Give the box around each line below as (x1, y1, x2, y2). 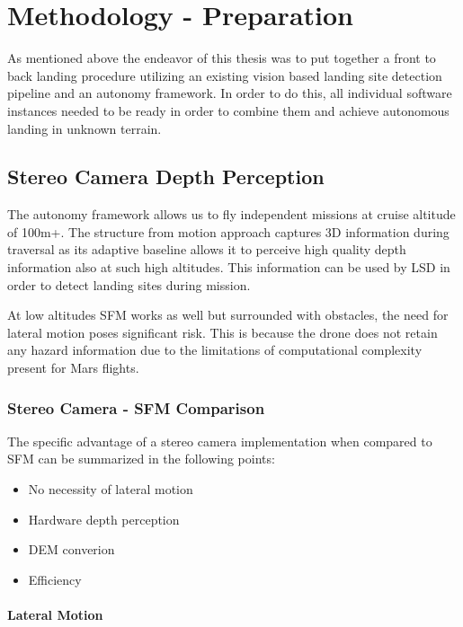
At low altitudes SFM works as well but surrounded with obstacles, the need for (7, 305, 449, 324)
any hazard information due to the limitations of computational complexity (7, 340, 423, 359)
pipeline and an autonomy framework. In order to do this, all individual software (7, 84, 452, 102)
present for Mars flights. (7, 358, 139, 377)
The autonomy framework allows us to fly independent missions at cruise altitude (7, 205, 456, 224)
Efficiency (28, 570, 82, 588)
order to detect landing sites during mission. (7, 275, 251, 294)
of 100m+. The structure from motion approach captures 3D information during (7, 222, 450, 241)
